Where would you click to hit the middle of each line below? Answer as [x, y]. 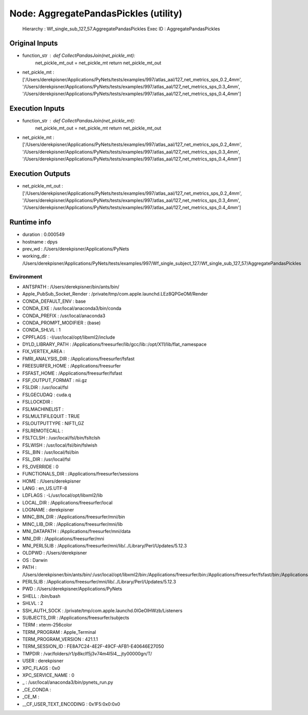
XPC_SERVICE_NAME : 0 [48, 675]
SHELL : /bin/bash [42, 596]
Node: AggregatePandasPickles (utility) [96, 13]
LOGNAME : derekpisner [48, 510]
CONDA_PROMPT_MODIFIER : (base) [62, 323]
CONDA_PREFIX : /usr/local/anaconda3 [64, 316]
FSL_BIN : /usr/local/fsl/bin [51, 452]
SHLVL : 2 [33, 603]
